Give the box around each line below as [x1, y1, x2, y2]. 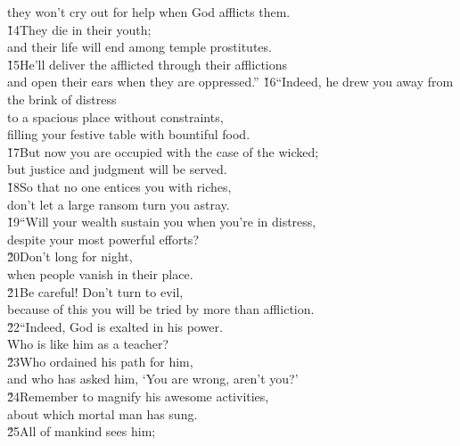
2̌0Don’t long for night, [7, 247, 133, 266]
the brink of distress [7, 89, 117, 108]
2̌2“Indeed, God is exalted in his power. [7, 317, 223, 335]
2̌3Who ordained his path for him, [7, 351, 193, 370]
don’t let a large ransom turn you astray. [7, 194, 230, 213]
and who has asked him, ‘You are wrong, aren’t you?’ [7, 369, 299, 388]
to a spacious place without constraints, [7, 107, 224, 126]
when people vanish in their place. [7, 264, 193, 283]
